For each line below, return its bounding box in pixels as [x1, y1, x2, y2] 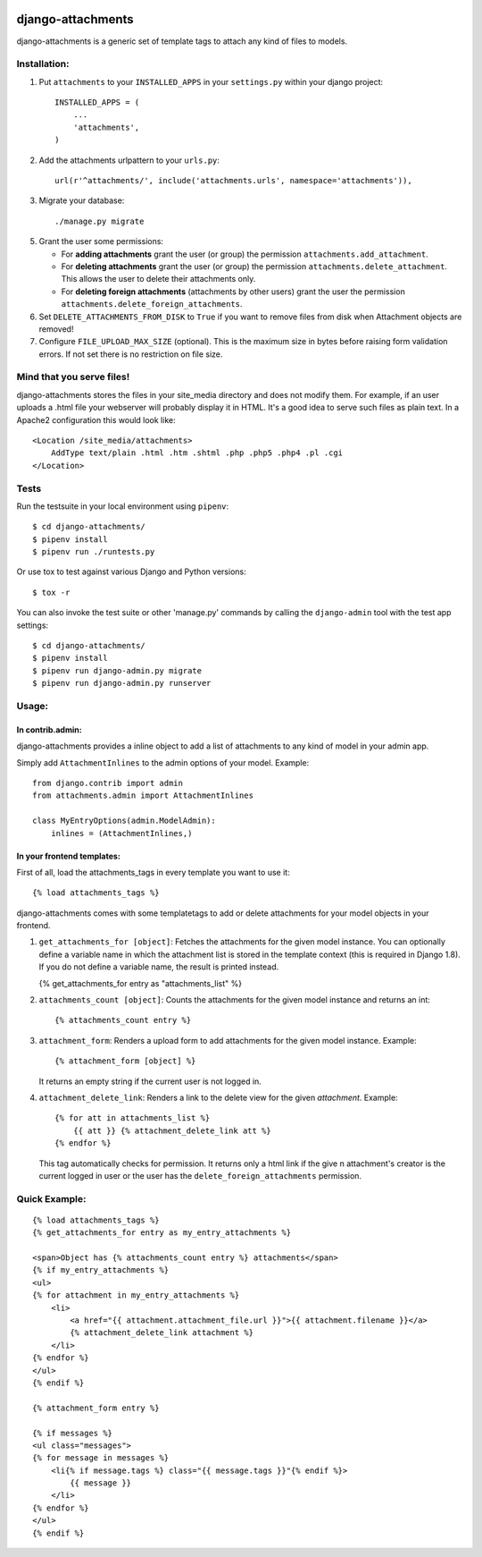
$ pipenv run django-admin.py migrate [32, 665, 203, 675]
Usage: [16, 699, 49, 712]
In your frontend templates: [16, 850, 120, 861]
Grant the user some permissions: [38, 236, 164, 247]
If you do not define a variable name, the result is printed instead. [38, 961, 279, 972]
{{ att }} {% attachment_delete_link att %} [72, 1125, 271, 1136]
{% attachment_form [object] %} [54, 1056, 196, 1066]
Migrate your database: [38, 195, 125, 206]
